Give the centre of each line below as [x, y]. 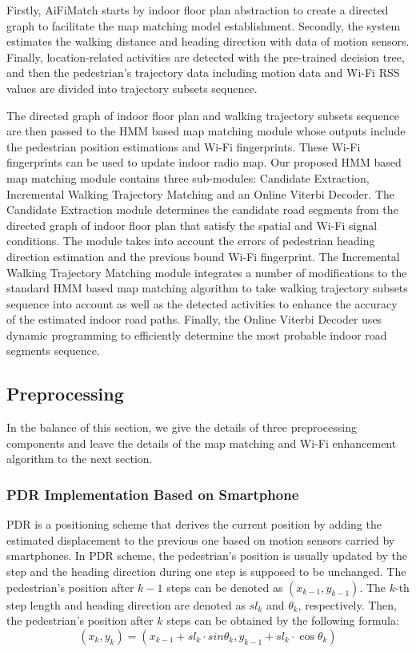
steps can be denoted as [225, 587]
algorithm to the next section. [80, 459]
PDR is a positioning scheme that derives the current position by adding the [194, 524]
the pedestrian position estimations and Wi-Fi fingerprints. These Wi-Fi [184, 146]
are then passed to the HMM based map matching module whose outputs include [206, 131]
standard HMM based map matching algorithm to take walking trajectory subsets [207, 288]
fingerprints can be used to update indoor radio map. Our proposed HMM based [204, 162]
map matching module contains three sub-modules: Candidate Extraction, [188, 177]
